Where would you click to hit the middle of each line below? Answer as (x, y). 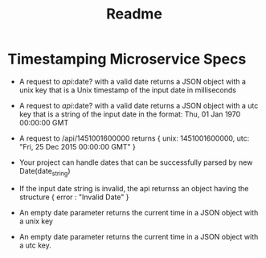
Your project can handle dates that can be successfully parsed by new (136, 162)
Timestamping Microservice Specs (127, 59)
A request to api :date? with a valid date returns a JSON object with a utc (139, 105)
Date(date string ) (45, 172)
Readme (134, 14)
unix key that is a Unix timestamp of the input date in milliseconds (127, 90)
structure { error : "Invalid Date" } (74, 197)
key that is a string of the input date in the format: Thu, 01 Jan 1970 (130, 114)
